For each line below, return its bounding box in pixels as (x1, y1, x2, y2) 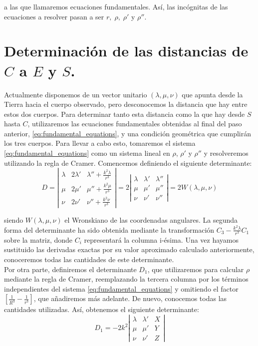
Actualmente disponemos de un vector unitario (4, 89, 147, 99)
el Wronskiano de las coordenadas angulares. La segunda (64, 214, 238, 225)
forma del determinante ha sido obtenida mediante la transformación (4, 224, 215, 235)
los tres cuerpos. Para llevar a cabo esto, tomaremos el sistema (4, 138, 196, 148)
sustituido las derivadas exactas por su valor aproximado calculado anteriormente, (4, 244, 255, 255)
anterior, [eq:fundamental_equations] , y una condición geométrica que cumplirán (4, 128, 251, 138)
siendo (4, 214, 23, 225)
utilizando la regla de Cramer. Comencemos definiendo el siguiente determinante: (4, 157, 252, 168)
